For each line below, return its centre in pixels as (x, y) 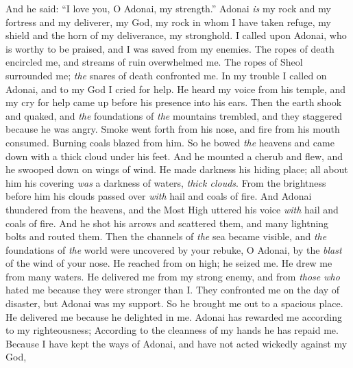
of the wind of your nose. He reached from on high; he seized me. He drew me (169, 263)
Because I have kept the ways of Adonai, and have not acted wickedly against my (176, 343)
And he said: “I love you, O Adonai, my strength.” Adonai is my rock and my (168, 8)
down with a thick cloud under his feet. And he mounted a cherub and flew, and (174, 156)
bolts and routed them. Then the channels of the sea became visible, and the (166, 236)
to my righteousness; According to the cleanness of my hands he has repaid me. (172, 330)
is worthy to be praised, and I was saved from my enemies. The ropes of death (170, 48)
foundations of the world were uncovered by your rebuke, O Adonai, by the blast (174, 249)
